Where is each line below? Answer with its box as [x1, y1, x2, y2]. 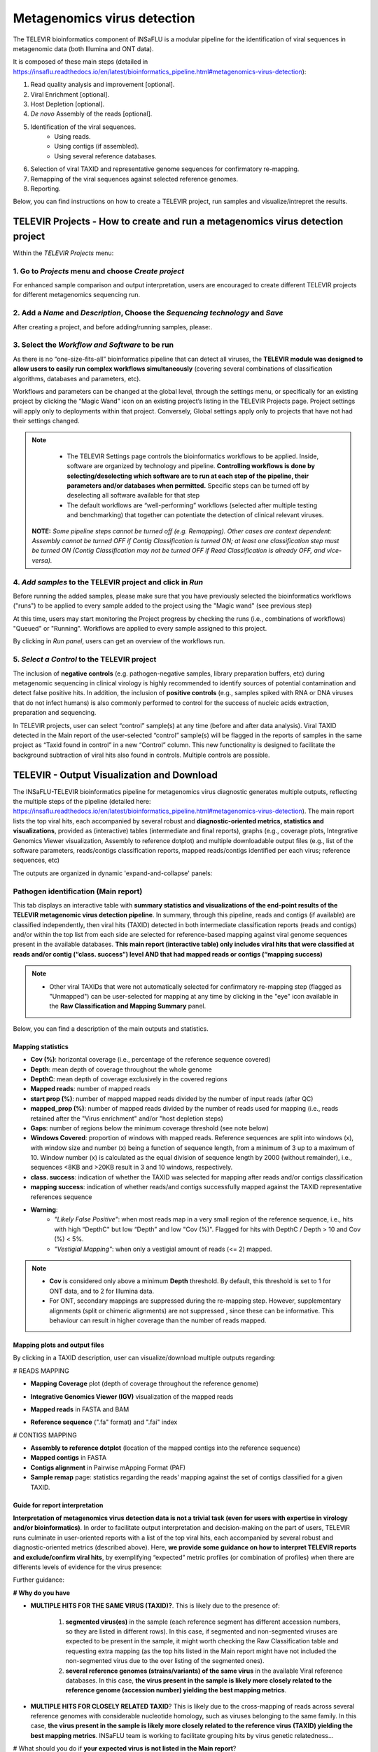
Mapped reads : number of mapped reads [30, 1085, 150, 1093]
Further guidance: [13, 1575, 64, 1584]
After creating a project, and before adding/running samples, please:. [13, 322, 213, 331]
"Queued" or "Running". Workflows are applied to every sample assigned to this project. [13, 624, 267, 633]
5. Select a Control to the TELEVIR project [13, 655, 157, 664]
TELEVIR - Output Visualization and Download [13, 769, 218, 781]
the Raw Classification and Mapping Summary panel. [49, 1002, 206, 1011]
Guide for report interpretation [13, 1500, 104, 1510]
